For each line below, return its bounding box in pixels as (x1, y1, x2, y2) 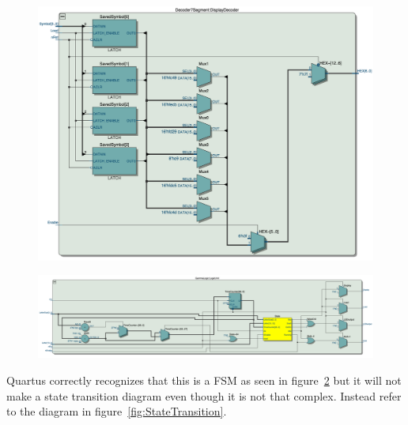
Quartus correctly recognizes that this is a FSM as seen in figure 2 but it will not (6, 372, 402, 389)
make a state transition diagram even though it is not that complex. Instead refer (6, 387, 402, 404)
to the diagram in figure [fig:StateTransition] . (6, 403, 227, 419)
